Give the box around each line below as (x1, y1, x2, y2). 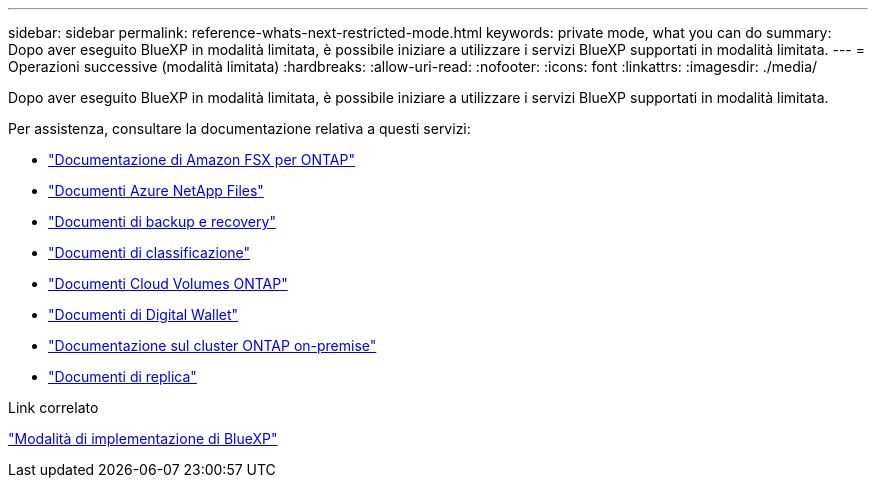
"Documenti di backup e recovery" (48, 213, 276, 230)
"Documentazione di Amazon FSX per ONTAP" (48, 151, 355, 168)
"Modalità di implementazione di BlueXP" (8, 430, 278, 447)
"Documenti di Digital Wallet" (48, 306, 239, 323)
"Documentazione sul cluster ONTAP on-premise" (48, 337, 377, 354)
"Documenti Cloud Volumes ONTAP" (48, 275, 288, 292)
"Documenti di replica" (48, 368, 197, 385)
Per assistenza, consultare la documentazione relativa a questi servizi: (8, 120, 471, 137)
